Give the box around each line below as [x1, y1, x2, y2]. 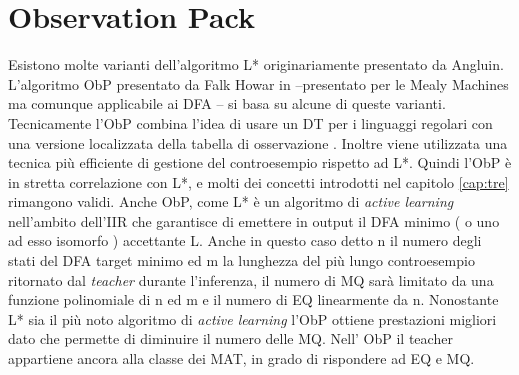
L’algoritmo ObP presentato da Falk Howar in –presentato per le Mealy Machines [8, 73, 509, 94]
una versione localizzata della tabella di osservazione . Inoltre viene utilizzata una [8, 132, 508, 153]
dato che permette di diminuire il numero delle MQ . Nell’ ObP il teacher [8, 328, 453, 349]
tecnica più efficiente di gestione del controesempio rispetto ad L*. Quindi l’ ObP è [8, 152, 512, 173]
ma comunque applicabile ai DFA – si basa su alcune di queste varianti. [8, 93, 446, 114]
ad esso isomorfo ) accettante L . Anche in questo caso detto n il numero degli [8, 230, 482, 251]
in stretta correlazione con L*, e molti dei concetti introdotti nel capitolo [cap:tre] [8, 171, 509, 192]
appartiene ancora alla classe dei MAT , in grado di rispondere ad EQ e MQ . [8, 348, 475, 369]
